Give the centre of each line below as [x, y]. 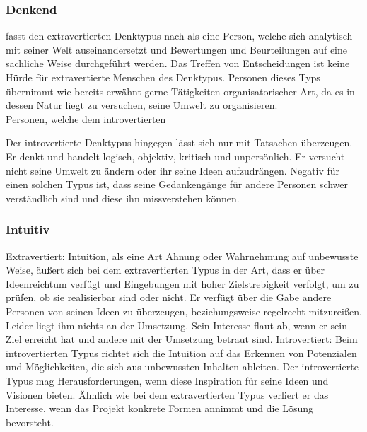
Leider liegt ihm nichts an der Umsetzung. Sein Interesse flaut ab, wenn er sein [176, 325]
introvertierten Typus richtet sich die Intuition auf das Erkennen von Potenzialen [181, 352]
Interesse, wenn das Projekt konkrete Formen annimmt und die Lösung [160, 408]
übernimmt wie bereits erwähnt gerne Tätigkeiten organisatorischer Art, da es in [180, 91]
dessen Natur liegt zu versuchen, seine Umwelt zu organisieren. [142, 105]
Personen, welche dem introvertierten [86, 118]
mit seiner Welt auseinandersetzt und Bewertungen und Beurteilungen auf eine [177, 49]
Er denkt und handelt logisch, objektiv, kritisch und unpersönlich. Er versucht [175, 156]
